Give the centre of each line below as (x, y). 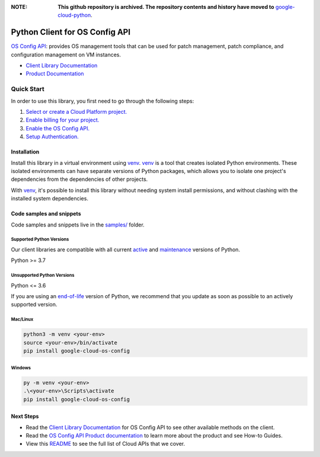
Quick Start (28, 89)
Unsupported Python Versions (43, 276)
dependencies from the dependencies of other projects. (79, 179)
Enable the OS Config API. (58, 128)
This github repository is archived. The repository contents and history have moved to (166, 7)
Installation (25, 152)
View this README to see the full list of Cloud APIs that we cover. (105, 444)
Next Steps (25, 416)
